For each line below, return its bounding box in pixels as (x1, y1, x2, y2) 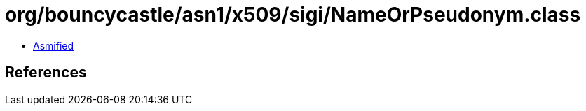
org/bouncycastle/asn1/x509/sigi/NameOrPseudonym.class (5, 3, 581, 27)
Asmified (33, 39, 74, 52)
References (5, 64, 87, 82)
